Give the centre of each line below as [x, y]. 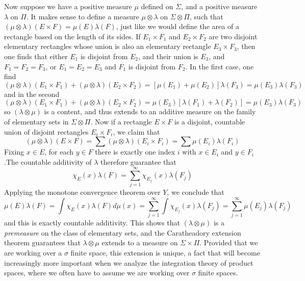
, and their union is [168, 56]
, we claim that [136, 131]
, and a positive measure [219, 6]
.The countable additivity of [48, 161]
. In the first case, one [220, 66]
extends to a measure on [140, 242]
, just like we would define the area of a [177, 26]
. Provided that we [229, 242]
